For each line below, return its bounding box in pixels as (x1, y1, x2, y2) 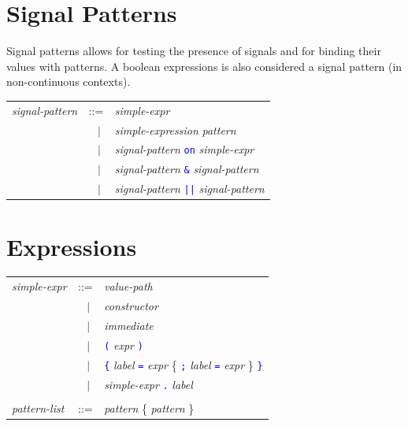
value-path (104, 278, 153, 294)
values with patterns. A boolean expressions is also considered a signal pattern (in (6, 57, 402, 74)
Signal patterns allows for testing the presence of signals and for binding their (6, 43, 381, 59)
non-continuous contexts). (6, 73, 131, 90)
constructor (104, 298, 158, 314)
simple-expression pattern (114, 121, 236, 138)
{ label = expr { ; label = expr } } (104, 356, 263, 372)
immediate (104, 317, 154, 333)
